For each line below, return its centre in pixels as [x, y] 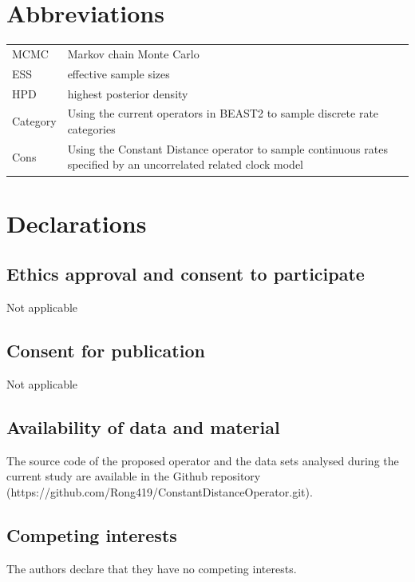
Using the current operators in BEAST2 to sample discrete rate [223, 113]
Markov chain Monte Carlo [133, 53]
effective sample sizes [119, 73]
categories [91, 129]
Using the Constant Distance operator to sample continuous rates [227, 148]
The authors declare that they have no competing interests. [152, 568]
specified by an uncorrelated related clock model [186, 164]
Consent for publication [106, 351]
